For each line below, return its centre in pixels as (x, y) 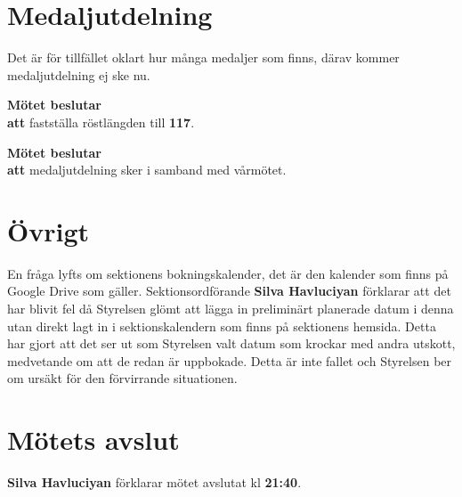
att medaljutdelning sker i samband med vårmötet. (147, 170)
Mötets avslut (93, 440)
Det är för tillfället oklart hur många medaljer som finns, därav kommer (203, 57)
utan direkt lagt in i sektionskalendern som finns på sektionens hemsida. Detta (222, 326)
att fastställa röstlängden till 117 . (101, 122)
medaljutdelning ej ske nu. (79, 74)
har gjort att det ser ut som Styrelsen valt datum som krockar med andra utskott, (231, 343)
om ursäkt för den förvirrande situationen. (122, 378)
